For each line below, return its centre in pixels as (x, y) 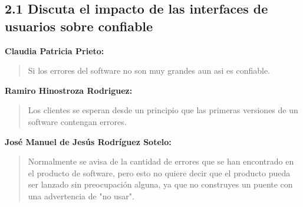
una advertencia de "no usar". (81, 195)
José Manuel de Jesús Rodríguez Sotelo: (88, 141)
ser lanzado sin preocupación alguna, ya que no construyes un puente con (160, 184)
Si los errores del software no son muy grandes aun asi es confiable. (149, 70)
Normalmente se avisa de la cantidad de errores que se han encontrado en (161, 161)
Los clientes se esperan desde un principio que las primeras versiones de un (163, 110)
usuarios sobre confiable (79, 26)
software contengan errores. (77, 121)
